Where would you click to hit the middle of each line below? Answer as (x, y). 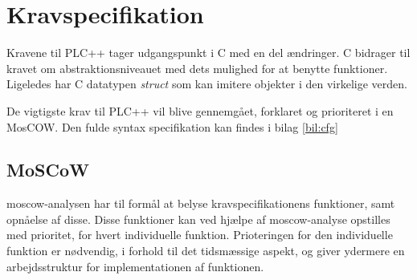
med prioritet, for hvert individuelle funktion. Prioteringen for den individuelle (200, 235)
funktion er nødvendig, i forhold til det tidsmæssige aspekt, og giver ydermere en (206, 251)
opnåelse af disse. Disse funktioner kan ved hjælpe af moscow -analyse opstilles (198, 219)
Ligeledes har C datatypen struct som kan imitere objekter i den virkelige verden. (207, 84)
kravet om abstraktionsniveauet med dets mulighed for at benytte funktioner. (197, 68)
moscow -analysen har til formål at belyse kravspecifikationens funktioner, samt (201, 203)
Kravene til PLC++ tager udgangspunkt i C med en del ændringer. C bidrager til (208, 53)
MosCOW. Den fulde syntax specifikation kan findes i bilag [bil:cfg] (172, 126)
